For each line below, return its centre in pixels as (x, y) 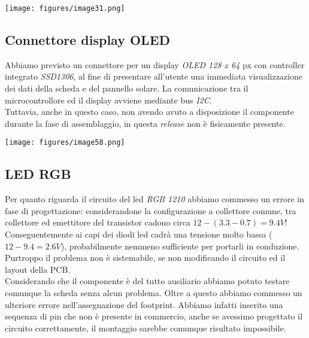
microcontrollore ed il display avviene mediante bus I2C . (108, 100)
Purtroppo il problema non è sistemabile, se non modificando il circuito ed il (145, 258)
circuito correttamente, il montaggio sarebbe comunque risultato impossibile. (146, 328)
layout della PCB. (38, 269)
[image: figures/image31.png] (65, 8)
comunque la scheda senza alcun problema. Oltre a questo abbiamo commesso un (154, 293)
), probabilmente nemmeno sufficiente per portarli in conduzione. (180, 246)
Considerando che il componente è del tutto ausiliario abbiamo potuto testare (147, 281)
